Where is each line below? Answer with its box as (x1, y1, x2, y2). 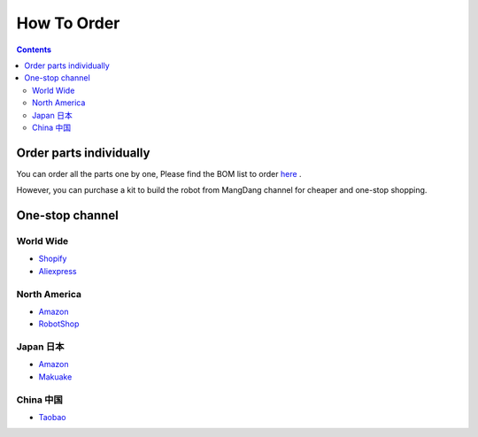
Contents (16, 44, 52, 55)
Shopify (38, 253, 67, 264)
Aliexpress (38, 265, 77, 276)
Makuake (38, 372, 73, 382)
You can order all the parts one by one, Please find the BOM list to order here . (16, 168, 302, 179)
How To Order (16, 13, 120, 33)
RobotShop (38, 318, 80, 329)
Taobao (38, 411, 66, 422)
